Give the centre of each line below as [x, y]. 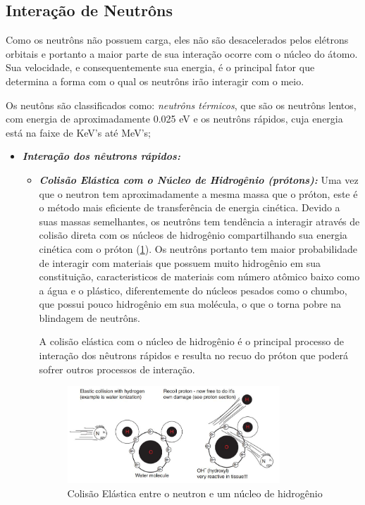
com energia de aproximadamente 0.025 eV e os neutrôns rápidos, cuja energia [174, 119]
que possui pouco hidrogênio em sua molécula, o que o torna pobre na [190, 304]
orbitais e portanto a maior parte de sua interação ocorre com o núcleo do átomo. [182, 53]
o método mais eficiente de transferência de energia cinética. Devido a [190, 207]
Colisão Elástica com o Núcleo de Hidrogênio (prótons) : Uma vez [199, 179]
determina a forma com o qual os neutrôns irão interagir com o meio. [155, 81]
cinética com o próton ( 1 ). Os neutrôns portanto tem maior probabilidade [198, 248]
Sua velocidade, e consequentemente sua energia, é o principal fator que [160, 67]
